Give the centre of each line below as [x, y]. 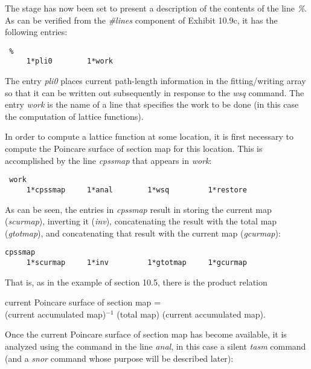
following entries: [36, 32]
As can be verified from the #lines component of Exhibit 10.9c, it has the [141, 20]
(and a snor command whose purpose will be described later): [119, 358]
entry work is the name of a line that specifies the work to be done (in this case [152, 104]
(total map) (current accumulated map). [191, 314]
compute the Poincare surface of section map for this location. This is [134, 149]
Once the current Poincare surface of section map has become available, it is [146, 334]
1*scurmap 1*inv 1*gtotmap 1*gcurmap [136, 263]
